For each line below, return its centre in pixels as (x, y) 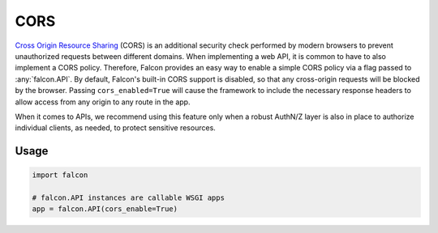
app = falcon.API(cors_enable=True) (105, 209)
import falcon (60, 175)
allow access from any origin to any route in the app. (103, 102)
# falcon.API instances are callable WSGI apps (128, 198)
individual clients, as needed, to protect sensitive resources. (116, 128)
